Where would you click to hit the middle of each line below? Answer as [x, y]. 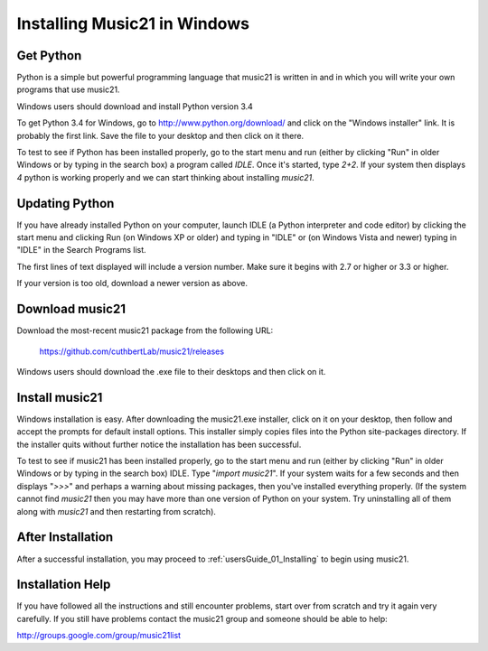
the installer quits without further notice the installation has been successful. [159, 444]
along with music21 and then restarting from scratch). [117, 511]
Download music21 [71, 309]
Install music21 [60, 397]
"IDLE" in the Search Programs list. [81, 250]
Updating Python [66, 203]
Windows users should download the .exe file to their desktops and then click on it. [171, 371]
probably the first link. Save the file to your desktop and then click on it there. [160, 135]
